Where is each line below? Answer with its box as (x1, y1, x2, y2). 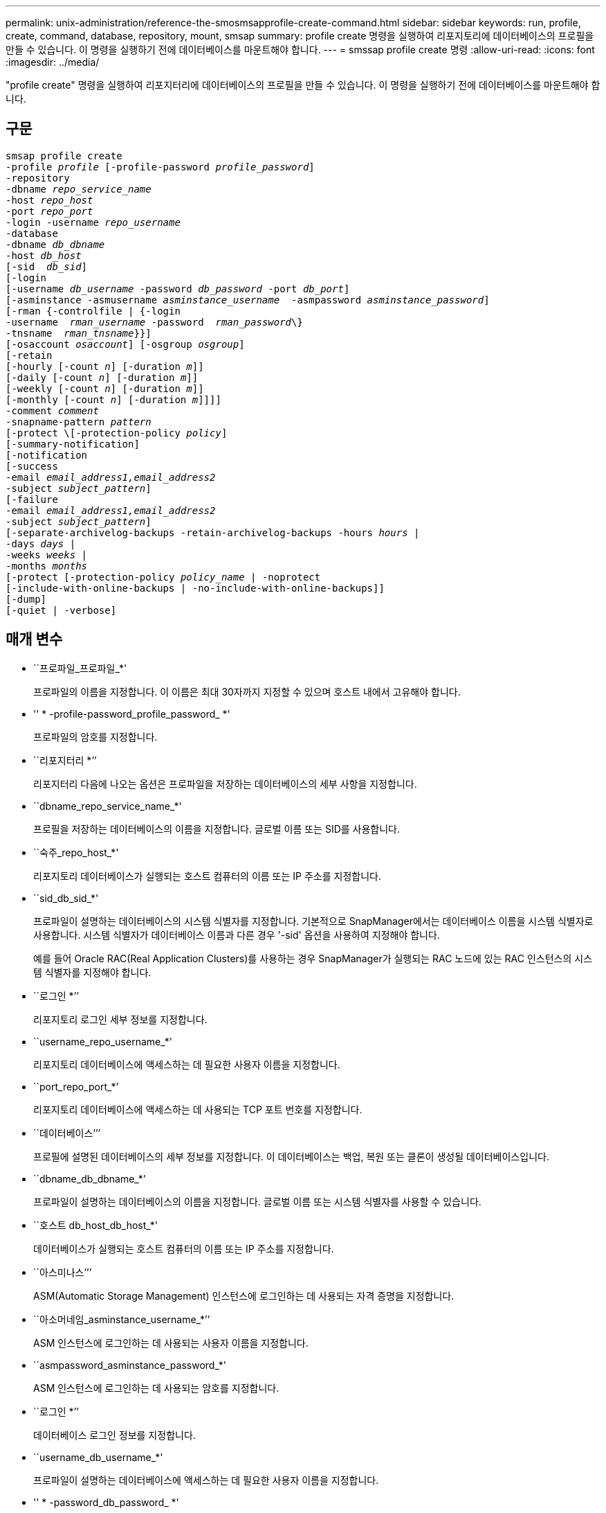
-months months (6, 560, 88, 572)
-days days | (6, 538, 76, 549)
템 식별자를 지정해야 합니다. (33, 966, 151, 978)
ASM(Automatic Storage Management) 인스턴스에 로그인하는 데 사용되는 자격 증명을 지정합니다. (33, 1289, 454, 1302)
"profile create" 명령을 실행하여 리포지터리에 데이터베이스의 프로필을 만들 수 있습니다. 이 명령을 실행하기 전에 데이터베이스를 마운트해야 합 (6, 79, 600, 91)
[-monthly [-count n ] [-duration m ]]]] (6, 393, 221, 405)
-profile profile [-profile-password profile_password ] (6, 161, 315, 172)
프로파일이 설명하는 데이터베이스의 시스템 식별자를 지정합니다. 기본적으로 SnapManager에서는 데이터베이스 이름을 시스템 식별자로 (33, 914, 594, 927)
